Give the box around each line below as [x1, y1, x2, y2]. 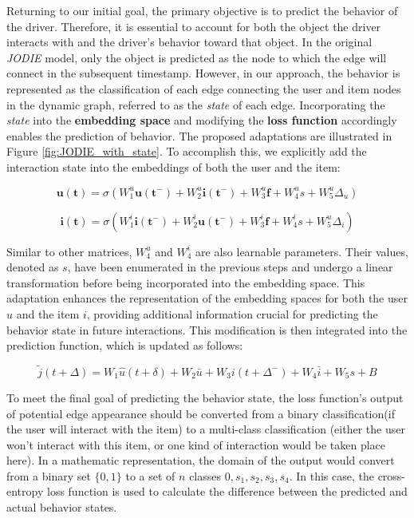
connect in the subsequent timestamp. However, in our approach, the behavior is [6, 65, 400, 81]
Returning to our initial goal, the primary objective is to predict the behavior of [6, 2, 398, 18]
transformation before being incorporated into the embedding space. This [6, 274, 365, 291]
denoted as [6, 259, 59, 275]
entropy [6, 483, 44, 500]
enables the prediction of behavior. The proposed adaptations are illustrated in [6, 127, 392, 144]
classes [189, 467, 222, 484]
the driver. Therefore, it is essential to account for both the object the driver [6, 18, 381, 34]
